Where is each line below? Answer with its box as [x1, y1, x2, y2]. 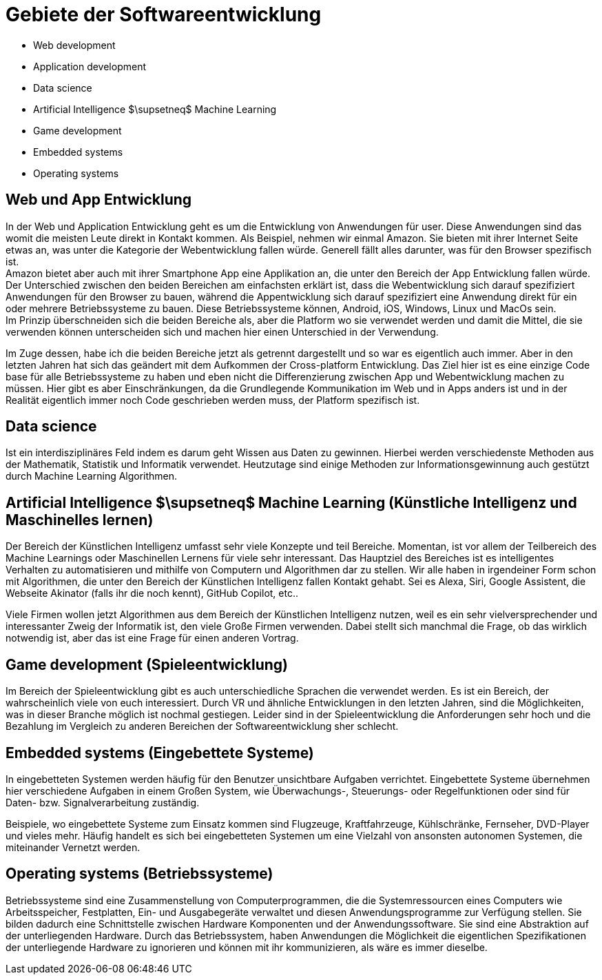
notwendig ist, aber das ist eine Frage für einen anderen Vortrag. [6, 632, 299, 644]
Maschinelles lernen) [6, 511, 154, 529]
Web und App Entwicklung [6, 191, 192, 209]
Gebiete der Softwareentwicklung [6, 3, 322, 26]
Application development [33, 60, 147, 72]
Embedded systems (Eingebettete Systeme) [6, 744, 314, 762]
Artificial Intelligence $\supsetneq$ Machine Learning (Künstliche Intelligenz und [6, 493, 577, 511]
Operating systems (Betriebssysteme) [6, 865, 273, 883]
